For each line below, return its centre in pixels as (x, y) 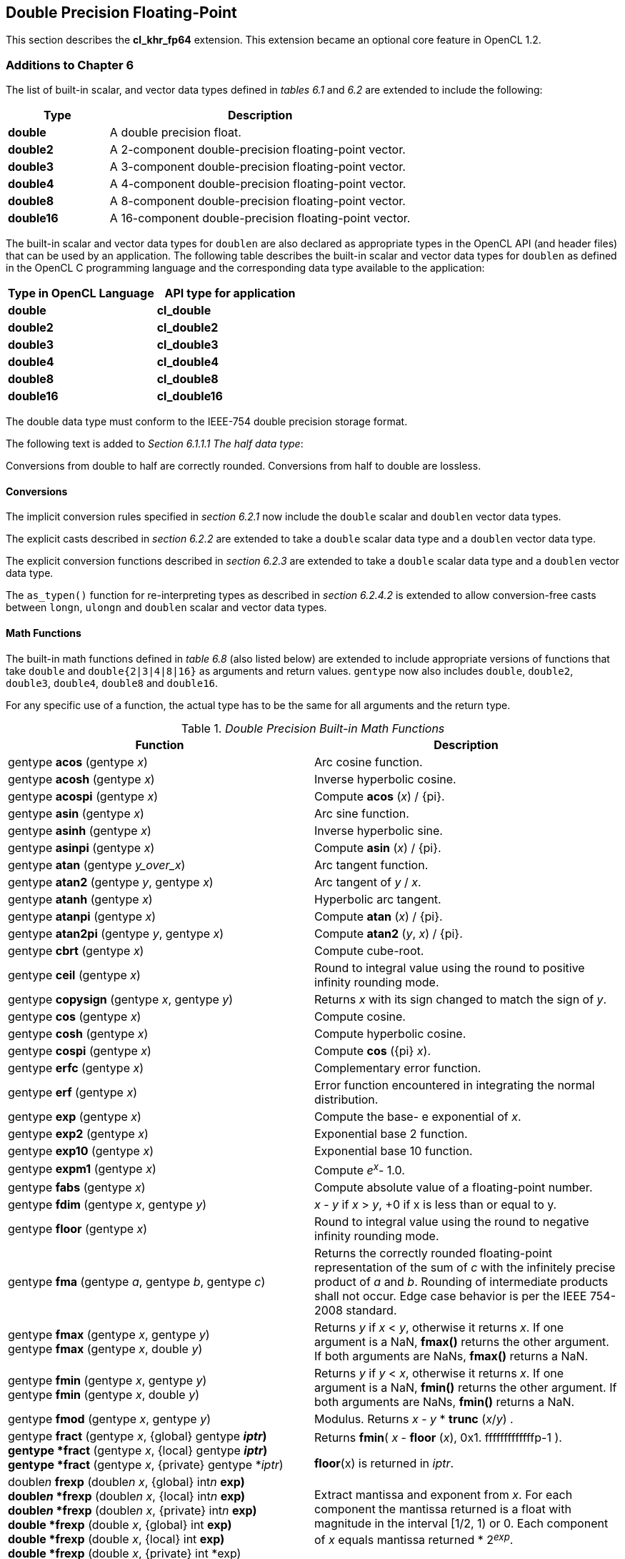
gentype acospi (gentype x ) (83, 796)
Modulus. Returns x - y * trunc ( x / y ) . (414, 1419)
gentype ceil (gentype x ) (74, 975)
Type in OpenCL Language (81, 293)
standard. (371, 1310)
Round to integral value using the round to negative (452, 1221)
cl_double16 (190, 396)
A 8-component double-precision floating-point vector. (257, 201)
